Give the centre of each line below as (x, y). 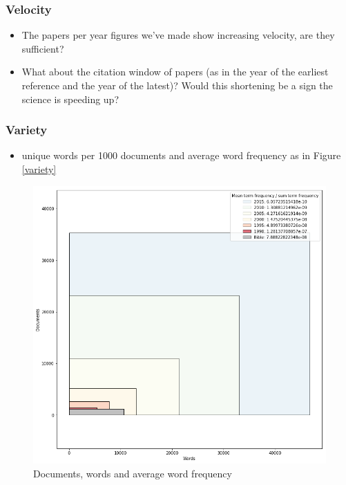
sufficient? (43, 48)
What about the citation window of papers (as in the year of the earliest (175, 72)
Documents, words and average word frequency (133, 473)
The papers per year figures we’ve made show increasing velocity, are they (178, 35)
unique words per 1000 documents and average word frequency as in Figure (181, 155)
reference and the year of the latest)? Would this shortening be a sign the (177, 85)
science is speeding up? (70, 99)
